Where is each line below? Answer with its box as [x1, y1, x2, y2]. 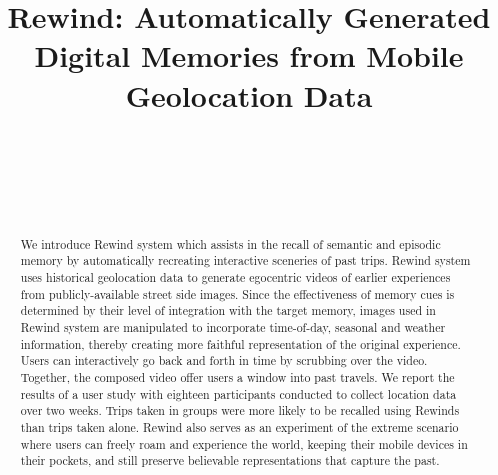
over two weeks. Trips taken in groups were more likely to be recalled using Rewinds [20, 402, 460, 419]
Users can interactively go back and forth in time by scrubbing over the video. [20, 352, 428, 369]
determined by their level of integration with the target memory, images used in [20, 302, 436, 319]
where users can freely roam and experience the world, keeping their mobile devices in [20, 435, 468, 452]
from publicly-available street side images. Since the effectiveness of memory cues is [20, 285, 455, 302]
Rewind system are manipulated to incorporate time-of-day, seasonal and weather [20, 318, 446, 335]
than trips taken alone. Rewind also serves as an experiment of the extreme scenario [20, 418, 459, 435]
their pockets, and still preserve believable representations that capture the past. [20, 452, 440, 469]
